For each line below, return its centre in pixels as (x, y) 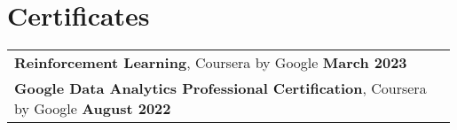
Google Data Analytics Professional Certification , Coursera (221, 88)
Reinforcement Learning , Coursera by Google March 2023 (211, 63)
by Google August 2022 (93, 109)
